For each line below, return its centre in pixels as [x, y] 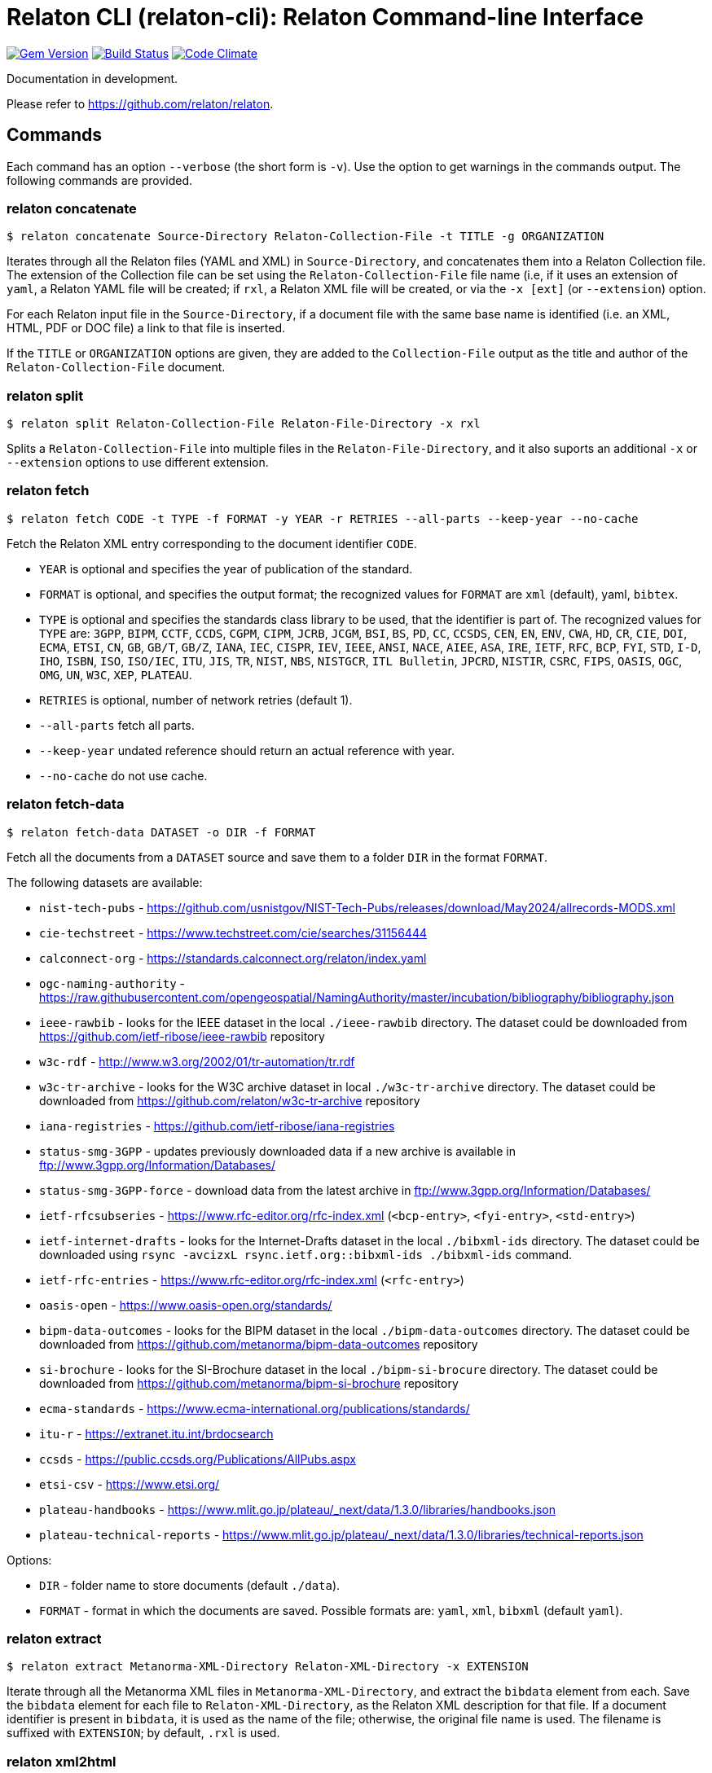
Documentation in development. [92, 78]
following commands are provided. [100, 180]
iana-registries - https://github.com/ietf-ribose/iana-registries [217, 1126]
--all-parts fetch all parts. [117, 725]
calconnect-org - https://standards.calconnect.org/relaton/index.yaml [233, 958]
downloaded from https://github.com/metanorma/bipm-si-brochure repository [249, 1383]
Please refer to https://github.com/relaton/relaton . [140, 103]
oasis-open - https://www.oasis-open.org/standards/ [186, 1305]
